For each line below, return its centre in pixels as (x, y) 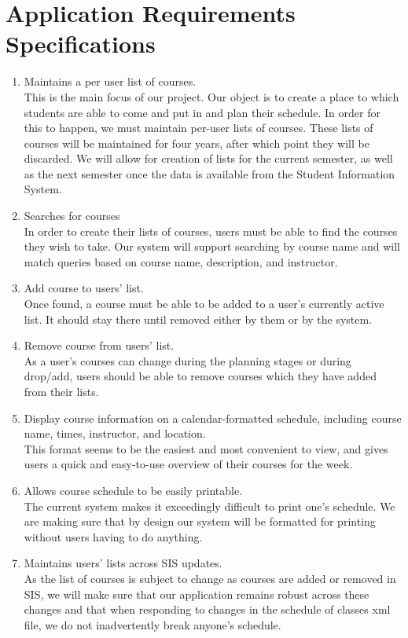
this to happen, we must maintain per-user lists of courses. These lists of (198, 128)
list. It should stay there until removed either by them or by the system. (198, 319)
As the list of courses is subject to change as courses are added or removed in (210, 578)
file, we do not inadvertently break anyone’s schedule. (153, 624)
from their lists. (61, 391)
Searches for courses (72, 216)
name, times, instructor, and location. (115, 433)
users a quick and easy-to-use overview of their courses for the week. (188, 464)
